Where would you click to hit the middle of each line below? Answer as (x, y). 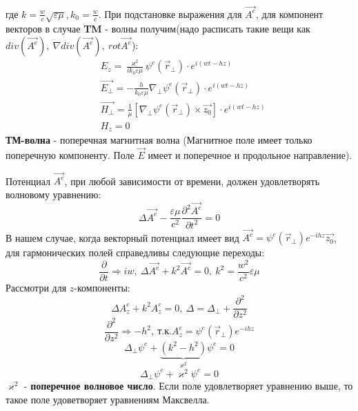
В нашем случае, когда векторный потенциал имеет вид (122, 237)
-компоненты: (102, 288)
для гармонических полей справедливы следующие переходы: (135, 252)
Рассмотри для (36, 288)
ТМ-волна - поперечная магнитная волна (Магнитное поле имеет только (159, 140)
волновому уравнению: (53, 194)
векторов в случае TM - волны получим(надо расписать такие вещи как (158, 29)
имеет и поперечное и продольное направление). (250, 154)
